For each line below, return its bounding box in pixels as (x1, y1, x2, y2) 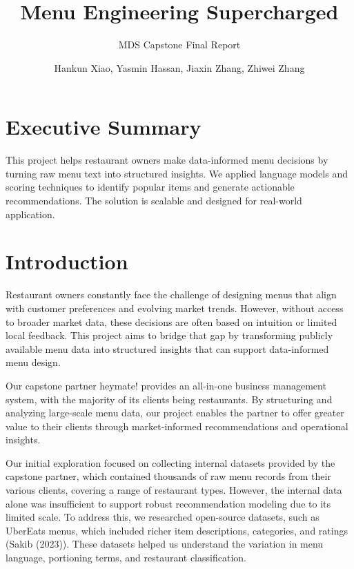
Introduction (6, 247, 128, 276)
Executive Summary (6, 113, 201, 141)
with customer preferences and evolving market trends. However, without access (6, 300, 344, 315)
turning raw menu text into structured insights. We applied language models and (6, 166, 348, 180)
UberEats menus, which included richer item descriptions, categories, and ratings (6, 523, 348, 537)
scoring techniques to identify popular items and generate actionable (6, 180, 295, 194)
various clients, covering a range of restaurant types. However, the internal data (6, 483, 342, 497)
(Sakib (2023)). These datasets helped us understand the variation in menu (6, 537, 324, 551)
